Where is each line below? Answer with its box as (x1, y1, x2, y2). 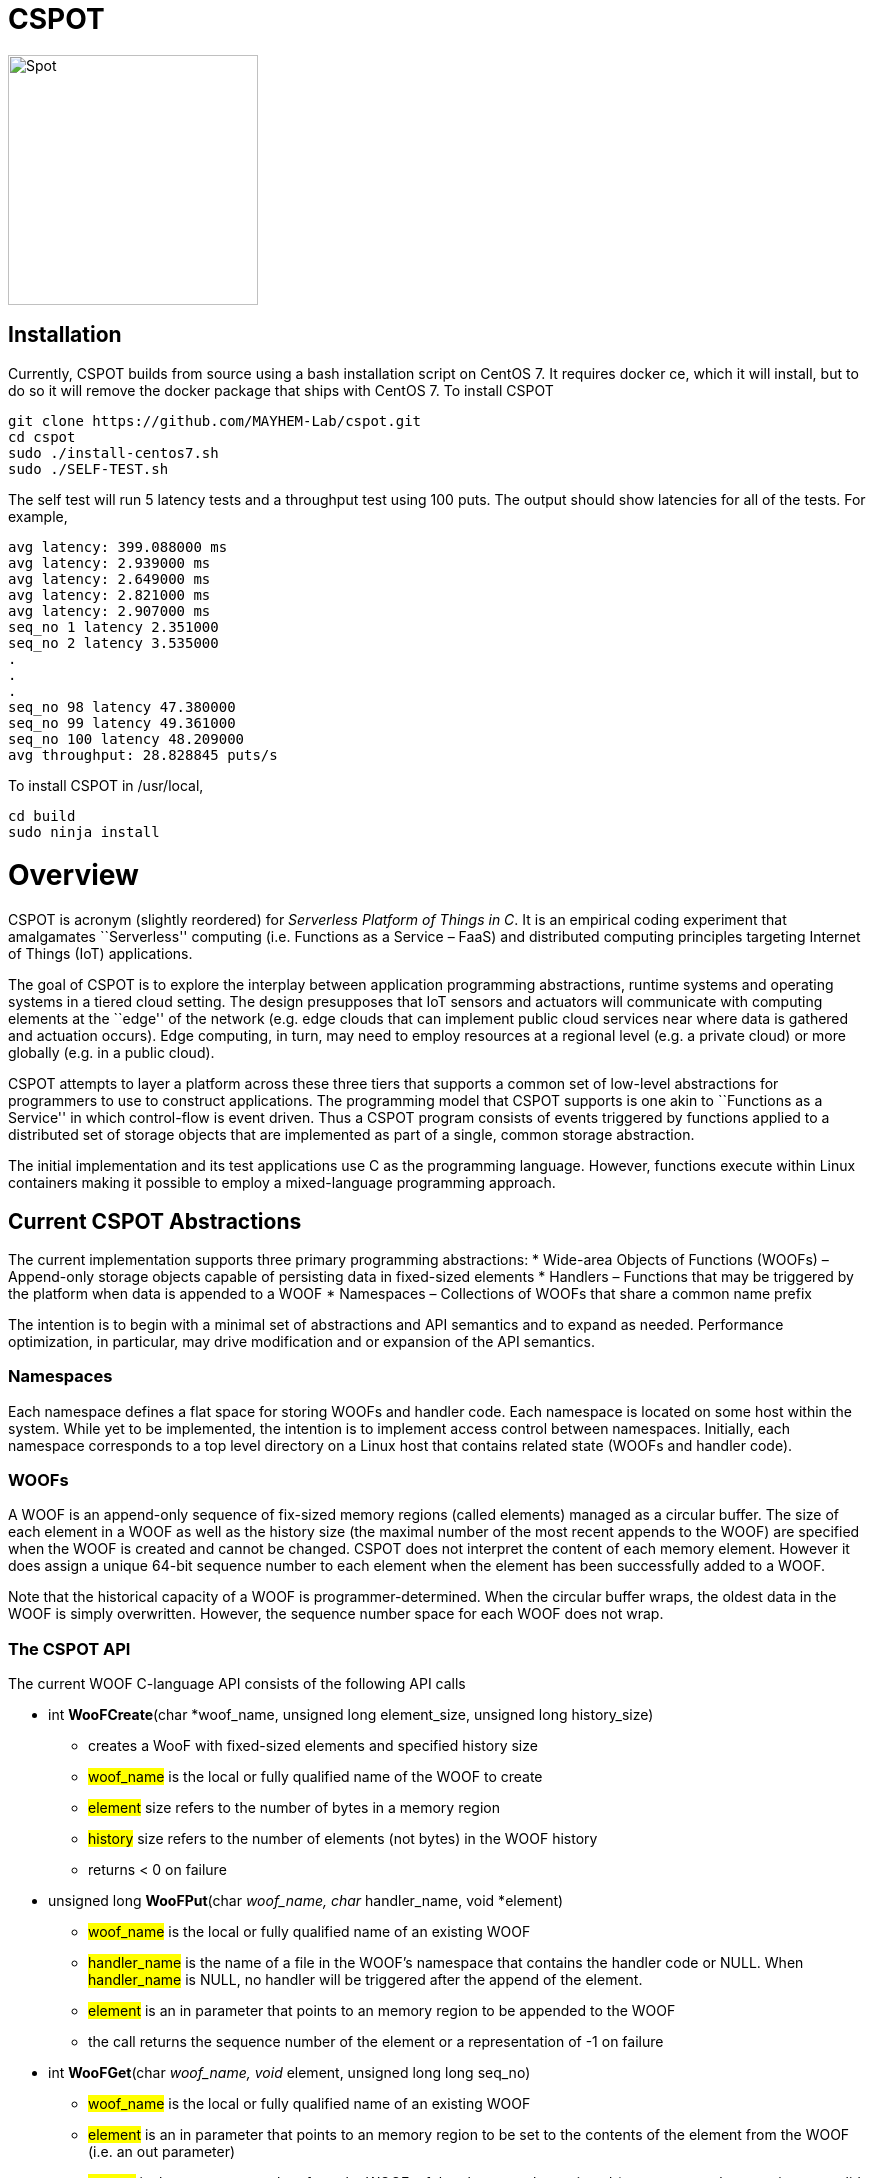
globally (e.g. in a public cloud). (8, 1044, 215, 1062)
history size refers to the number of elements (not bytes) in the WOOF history (88, 1830, 598, 1848)
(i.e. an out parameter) (88, 2143, 236, 2161)
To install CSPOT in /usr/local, (8, 776, 204, 794)
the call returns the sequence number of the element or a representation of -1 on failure (88, 2033, 664, 2051)
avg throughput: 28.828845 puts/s (8, 746, 278, 763)
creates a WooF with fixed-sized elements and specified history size (88, 1737, 538, 1755)
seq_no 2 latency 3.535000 (8, 634, 219, 651)
